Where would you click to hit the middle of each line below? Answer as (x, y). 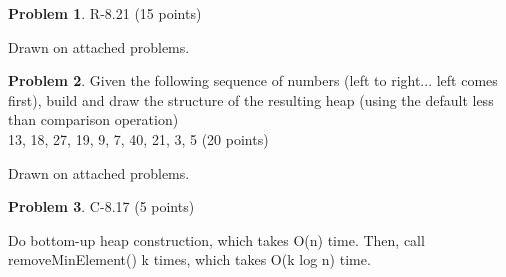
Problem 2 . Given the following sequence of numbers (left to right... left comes (253, 80)
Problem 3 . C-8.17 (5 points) (101, 206)
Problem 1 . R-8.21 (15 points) (105, 13)
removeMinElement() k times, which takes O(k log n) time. (189, 259)
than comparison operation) (93, 119)
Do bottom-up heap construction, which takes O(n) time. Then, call (216, 239)
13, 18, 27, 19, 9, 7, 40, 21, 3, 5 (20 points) (138, 138)
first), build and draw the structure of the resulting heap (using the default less (251, 99)
